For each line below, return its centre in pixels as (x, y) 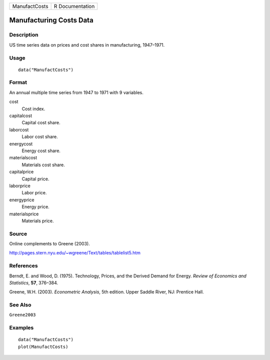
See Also (20, 305)
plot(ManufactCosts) (43, 346)
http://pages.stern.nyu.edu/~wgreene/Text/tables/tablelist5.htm (75, 253)
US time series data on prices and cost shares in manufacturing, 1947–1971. (87, 45)
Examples (21, 328)
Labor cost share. (40, 137)
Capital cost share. (41, 123)
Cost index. (33, 109)
